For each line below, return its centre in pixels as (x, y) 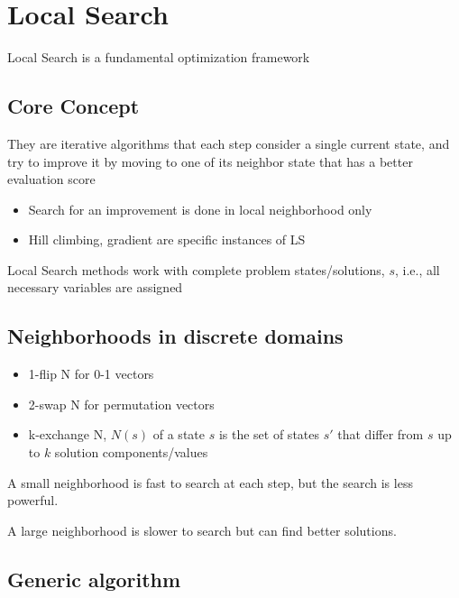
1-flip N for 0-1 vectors (91, 374)
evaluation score (51, 179)
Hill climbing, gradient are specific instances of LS (167, 239)
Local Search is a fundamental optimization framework (159, 57)
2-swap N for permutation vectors (121, 404)
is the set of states (269, 434)
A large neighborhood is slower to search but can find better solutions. (202, 530)
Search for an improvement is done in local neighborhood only (200, 209)
